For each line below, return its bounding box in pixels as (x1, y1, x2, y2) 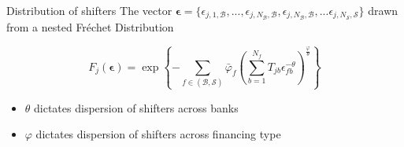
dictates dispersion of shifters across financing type (35, 126, 281, 142)
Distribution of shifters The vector (6, 2, 172, 18)
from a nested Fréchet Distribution (6, 19, 174, 35)
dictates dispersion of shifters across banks (34, 99, 239, 116)
